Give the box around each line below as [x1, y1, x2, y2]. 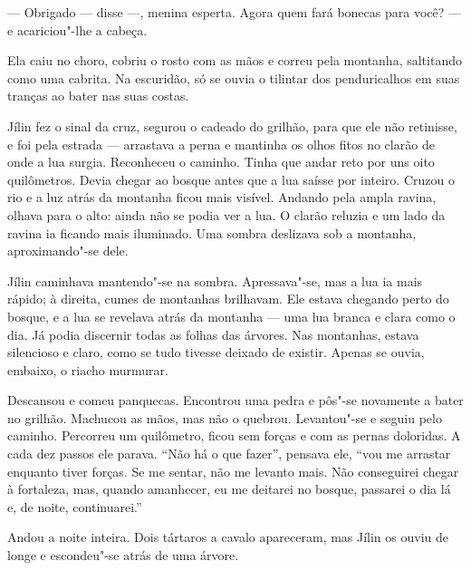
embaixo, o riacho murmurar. [7, 360, 168, 379]
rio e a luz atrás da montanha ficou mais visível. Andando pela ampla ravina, [7, 188, 437, 207]
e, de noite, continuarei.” [7, 497, 142, 516]
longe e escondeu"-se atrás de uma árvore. [7, 546, 239, 565]
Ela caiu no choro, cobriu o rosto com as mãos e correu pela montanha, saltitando [7, 51, 462, 70]
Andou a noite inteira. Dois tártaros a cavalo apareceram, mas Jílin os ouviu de [7, 527, 448, 546]
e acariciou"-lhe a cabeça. [7, 20, 148, 39]
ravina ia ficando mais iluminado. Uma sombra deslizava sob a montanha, [7, 223, 417, 242]
